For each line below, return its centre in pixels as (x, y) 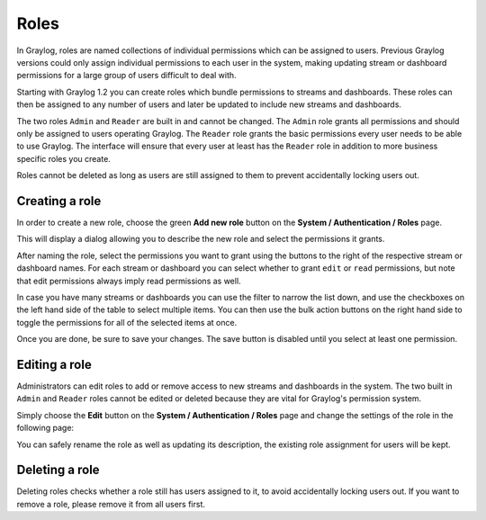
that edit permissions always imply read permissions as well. (129, 281)
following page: (45, 428)
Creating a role (59, 201)
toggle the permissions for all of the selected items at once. (127, 322)
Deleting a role (58, 470)
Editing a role (54, 364)
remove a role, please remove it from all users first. (111, 504)
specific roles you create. (64, 158)
